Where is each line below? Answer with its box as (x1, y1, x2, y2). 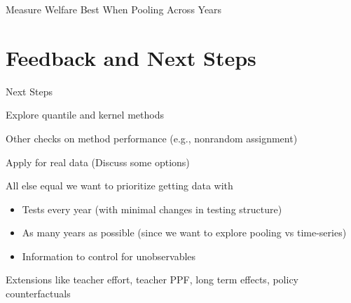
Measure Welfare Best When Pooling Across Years (6, 2, 222, 16)
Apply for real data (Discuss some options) (6, 154, 190, 169)
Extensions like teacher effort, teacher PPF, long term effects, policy (6, 272, 299, 287)
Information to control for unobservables (22, 248, 196, 263)
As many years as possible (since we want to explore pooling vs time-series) (22, 225, 347, 240)
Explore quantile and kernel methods (6, 107, 164, 122)
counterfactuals (6, 286, 71, 301)
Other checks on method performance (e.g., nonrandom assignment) (6, 130, 298, 145)
